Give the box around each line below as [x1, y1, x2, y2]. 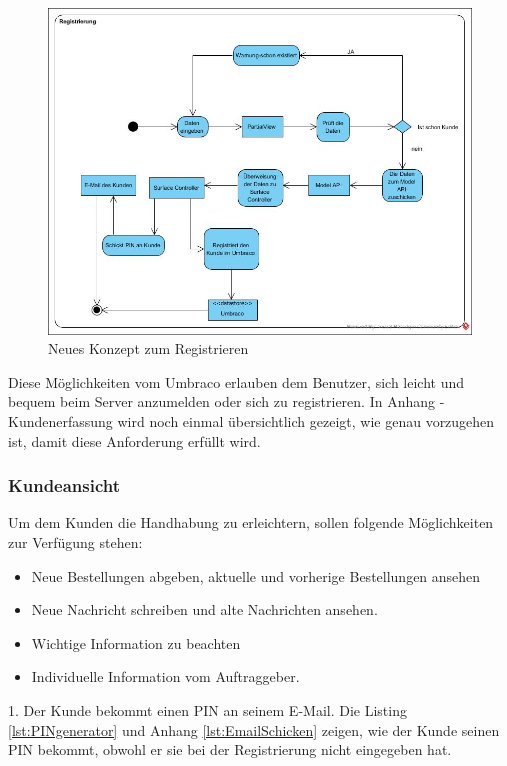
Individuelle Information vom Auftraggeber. [31, 666, 300, 687]
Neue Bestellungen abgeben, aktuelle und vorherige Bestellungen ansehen [31, 565, 481, 586]
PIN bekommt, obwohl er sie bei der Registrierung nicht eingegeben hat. [8, 739, 452, 760]
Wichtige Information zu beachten [31, 632, 241, 653]
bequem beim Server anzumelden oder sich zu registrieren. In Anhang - [8, 391, 445, 412]
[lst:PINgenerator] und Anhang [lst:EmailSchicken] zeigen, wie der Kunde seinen [8, 719, 500, 740]
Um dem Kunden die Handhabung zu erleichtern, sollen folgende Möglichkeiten [8, 512, 494, 533]
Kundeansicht [8, 473, 121, 498]
